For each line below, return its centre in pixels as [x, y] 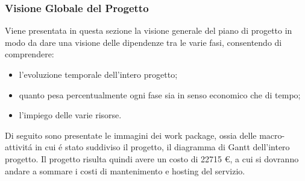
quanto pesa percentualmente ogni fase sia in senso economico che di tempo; [160, 94]
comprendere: [30, 54]
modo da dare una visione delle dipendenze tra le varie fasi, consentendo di [143, 42]
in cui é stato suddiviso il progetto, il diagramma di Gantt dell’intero [162, 147]
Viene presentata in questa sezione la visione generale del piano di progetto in [149, 30]
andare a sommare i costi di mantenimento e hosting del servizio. [125, 170]
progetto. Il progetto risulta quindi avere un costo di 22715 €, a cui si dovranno [152, 158]
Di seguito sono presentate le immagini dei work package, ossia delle [131, 135]
